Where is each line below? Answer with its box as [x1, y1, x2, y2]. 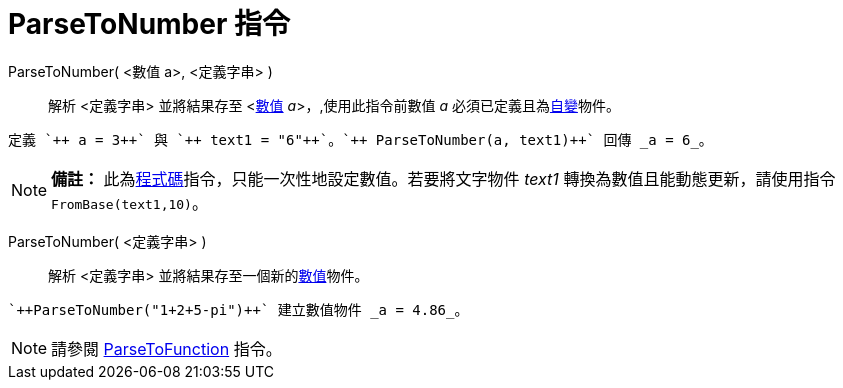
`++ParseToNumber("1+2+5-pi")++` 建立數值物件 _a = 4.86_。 [8, 301, 469, 318]
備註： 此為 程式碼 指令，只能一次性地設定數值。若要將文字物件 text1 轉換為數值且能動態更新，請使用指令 [51, 168, 836, 189]
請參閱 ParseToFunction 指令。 [51, 338, 282, 359]
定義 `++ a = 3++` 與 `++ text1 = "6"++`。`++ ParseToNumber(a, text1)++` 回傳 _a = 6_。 [8, 131, 713, 148]
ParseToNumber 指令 [8, 7, 290, 41]
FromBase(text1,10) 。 [51, 192, 208, 213]
